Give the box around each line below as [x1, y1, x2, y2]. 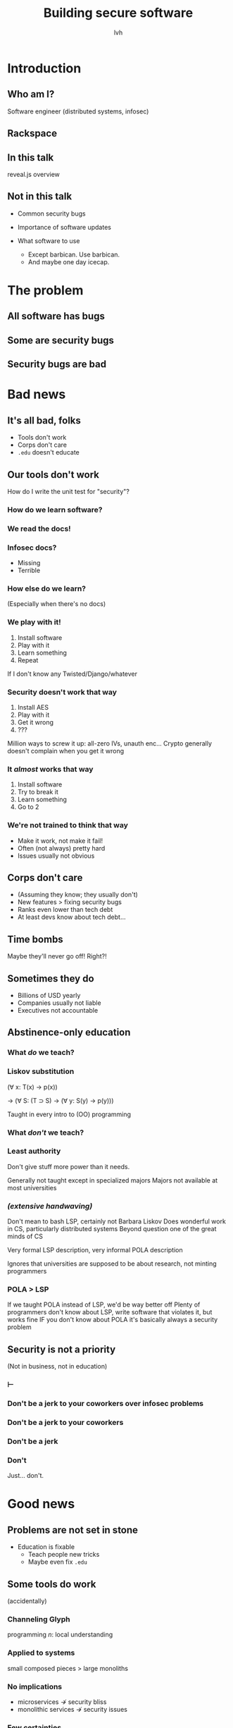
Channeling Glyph [7, 1614, 70, 1624]
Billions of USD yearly [17, 992, 81, 999]
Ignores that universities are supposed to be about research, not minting [7, 1259, 217, 1268]
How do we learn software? [7, 505, 103, 514]
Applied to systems [7, 1648, 75, 1658]
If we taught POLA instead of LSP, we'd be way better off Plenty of [7, 1300, 201, 1309]
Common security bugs [17, 209, 86, 218]
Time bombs [7, 933, 63, 945]
